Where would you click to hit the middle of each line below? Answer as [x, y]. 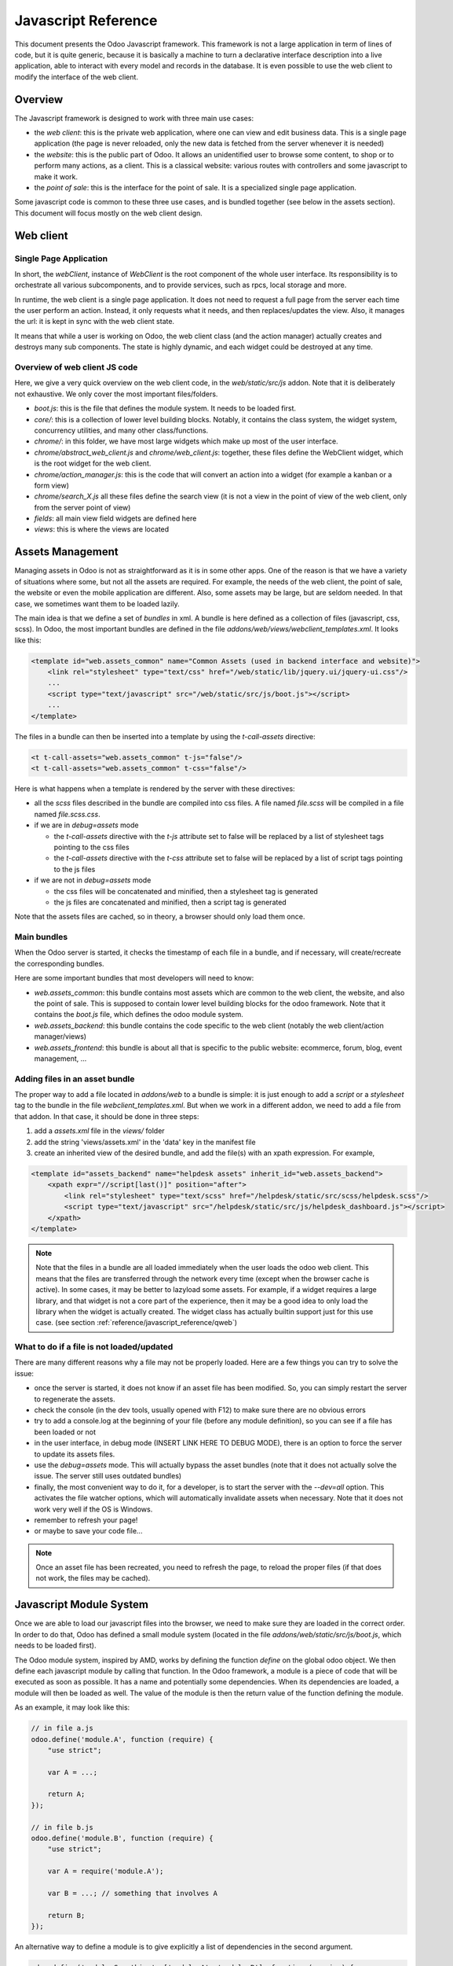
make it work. [56, 176]
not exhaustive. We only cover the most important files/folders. [116, 394]
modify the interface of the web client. [77, 77]
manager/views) [60, 1036]
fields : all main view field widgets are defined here [115, 518]
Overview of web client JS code [76, 367]
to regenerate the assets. [75, 1399]
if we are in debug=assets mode [86, 825]
